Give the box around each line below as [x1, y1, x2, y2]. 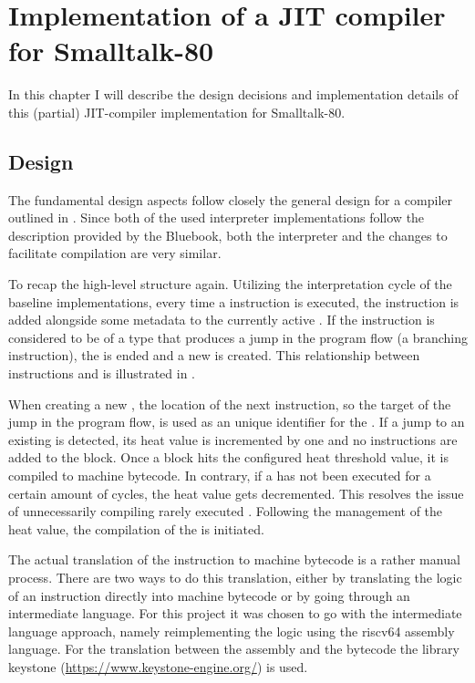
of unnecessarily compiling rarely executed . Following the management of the [8, 502, 443, 521]
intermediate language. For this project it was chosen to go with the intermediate [8, 604, 462, 623]
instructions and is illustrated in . [8, 364, 195, 383]
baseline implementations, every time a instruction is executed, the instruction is [8, 292, 460, 311]
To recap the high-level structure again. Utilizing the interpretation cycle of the [8, 274, 452, 294]
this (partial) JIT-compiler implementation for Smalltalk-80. [8, 102, 346, 121]
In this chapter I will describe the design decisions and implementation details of [8, 85, 459, 104]
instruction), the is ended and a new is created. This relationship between [8, 346, 420, 365]
